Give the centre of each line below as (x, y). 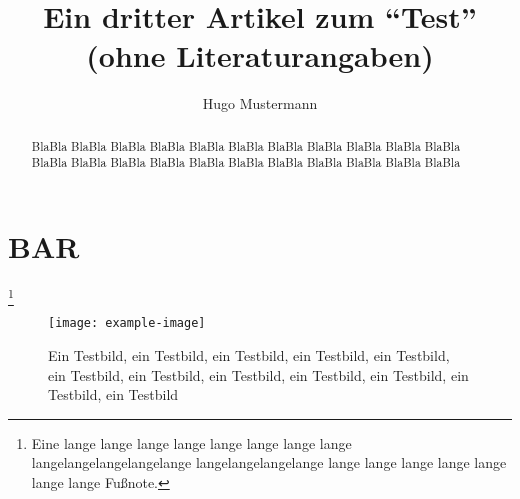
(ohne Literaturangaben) (260, 55)
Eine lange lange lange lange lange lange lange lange (191, 442)
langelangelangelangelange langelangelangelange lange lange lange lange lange (269, 462)
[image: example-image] (127, 323)
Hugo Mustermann (260, 103)
